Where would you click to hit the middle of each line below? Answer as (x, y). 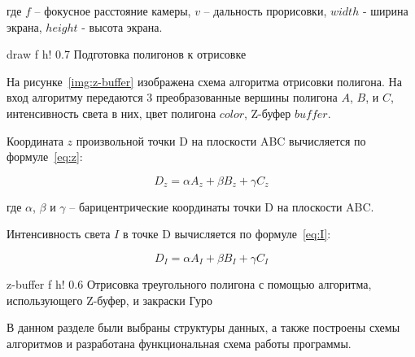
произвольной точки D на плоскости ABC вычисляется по (221, 140)
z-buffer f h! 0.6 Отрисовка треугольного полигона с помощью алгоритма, (189, 283)
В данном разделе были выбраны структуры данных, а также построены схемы (203, 327)
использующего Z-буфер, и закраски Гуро (110, 300)
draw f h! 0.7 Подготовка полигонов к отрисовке (127, 54)
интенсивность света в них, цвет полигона (111, 113)
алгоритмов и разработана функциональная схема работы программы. (179, 343)
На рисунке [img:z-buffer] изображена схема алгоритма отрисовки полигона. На (204, 81)
